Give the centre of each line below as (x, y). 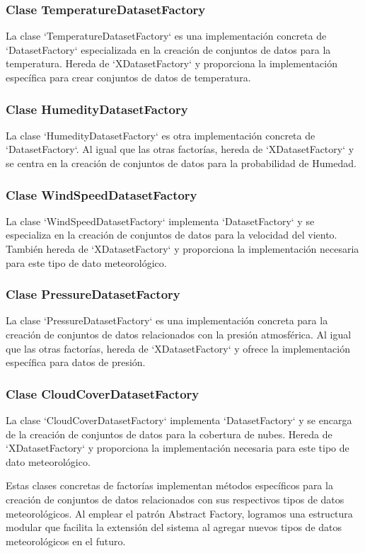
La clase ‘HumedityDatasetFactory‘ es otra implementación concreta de (161, 135)
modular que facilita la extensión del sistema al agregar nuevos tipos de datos (174, 527)
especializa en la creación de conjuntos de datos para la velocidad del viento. (172, 235)
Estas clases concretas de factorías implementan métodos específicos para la (169, 485)
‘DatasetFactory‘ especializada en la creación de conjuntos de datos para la (168, 49)
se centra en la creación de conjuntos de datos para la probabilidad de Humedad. (181, 163)
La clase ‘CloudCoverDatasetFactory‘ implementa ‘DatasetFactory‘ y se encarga (179, 420)
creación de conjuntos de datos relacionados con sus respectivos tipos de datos (175, 499)
